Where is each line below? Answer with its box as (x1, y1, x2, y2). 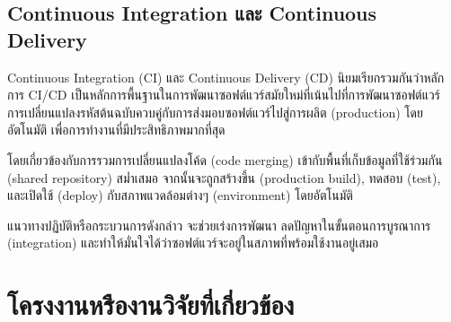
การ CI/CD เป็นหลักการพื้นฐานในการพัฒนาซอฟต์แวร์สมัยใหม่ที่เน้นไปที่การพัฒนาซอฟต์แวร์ (7, 85, 440, 104)
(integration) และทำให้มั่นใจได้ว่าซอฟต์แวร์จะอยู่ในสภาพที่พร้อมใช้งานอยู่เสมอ (7, 233, 379, 252)
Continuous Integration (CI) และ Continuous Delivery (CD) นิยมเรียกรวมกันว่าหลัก (7, 67, 445, 86)
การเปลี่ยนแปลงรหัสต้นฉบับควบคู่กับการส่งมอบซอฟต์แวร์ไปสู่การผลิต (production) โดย (7, 102, 423, 121)
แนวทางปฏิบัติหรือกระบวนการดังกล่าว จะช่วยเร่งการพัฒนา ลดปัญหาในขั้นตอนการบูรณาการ (7, 215, 431, 234)
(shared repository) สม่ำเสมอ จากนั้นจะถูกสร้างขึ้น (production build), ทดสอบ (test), (7, 168, 441, 187)
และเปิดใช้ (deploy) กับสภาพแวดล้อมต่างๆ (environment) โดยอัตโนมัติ (7, 186, 353, 205)
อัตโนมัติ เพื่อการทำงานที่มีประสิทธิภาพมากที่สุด (7, 120, 225, 139)
